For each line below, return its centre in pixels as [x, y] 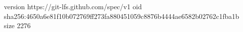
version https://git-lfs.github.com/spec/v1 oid [73, 6]
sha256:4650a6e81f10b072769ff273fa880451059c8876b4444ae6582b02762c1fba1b [121, 16]
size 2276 [17, 25]
